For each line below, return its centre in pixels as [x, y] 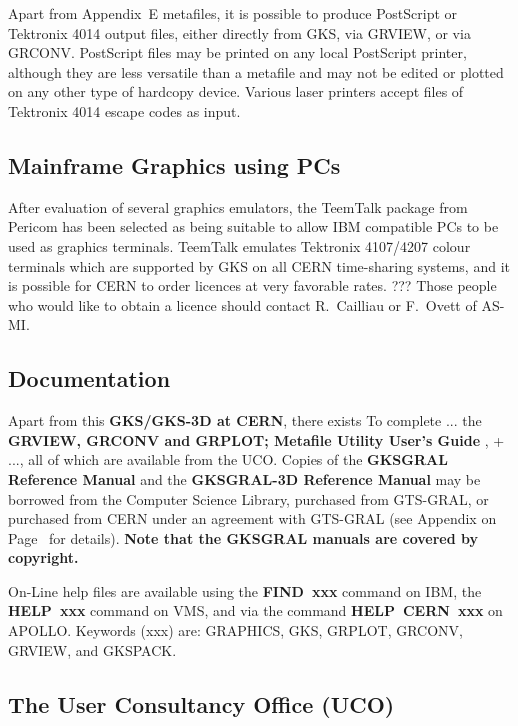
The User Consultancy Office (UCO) [201, 703]
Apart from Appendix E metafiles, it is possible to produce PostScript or [233, 13]
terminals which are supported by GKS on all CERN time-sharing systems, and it [259, 265]
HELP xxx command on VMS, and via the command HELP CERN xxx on [255, 610]
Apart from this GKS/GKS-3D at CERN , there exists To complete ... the [245, 420]
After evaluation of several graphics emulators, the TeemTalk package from [238, 206]
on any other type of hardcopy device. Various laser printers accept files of [236, 91]
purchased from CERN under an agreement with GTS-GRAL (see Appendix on [252, 518]
